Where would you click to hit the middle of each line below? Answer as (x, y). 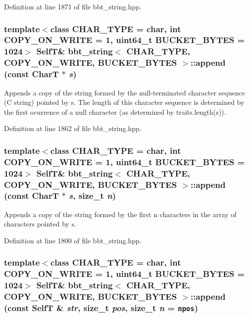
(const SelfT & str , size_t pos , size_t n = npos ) (101, 308)
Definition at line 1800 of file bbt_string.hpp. (73, 240)
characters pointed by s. (40, 224)
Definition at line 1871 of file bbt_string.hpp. (73, 6)
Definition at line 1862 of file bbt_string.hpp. (73, 128)
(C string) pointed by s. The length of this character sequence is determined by (124, 102)
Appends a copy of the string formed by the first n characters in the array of (120, 214)
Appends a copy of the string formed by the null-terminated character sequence (124, 92)
